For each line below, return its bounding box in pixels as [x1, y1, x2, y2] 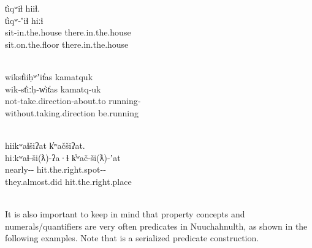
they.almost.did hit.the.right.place [5, 175, 132, 187]
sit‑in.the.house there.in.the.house [5, 26, 131, 39]
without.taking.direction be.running [5, 106, 139, 119]
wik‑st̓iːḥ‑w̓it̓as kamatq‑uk [5, 82, 101, 95]
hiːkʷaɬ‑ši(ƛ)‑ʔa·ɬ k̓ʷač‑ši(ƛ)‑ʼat [5, 151, 121, 163]
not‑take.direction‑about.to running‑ [5, 94, 141, 107]
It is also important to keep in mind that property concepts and [5, 207, 245, 220]
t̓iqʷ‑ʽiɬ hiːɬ [5, 13, 44, 26]
